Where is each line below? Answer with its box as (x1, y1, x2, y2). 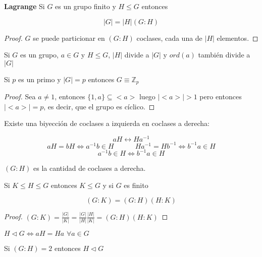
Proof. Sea (4, 91, 36, 102)
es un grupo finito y (55, 1, 116, 11)
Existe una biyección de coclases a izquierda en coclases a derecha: (4, 118, 209, 128)
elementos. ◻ (217, 32, 258, 43)
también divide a (198, 49, 250, 60)
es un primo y (18, 74, 61, 84)
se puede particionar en (33, 32, 105, 43)
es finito (124, 179, 148, 190)
